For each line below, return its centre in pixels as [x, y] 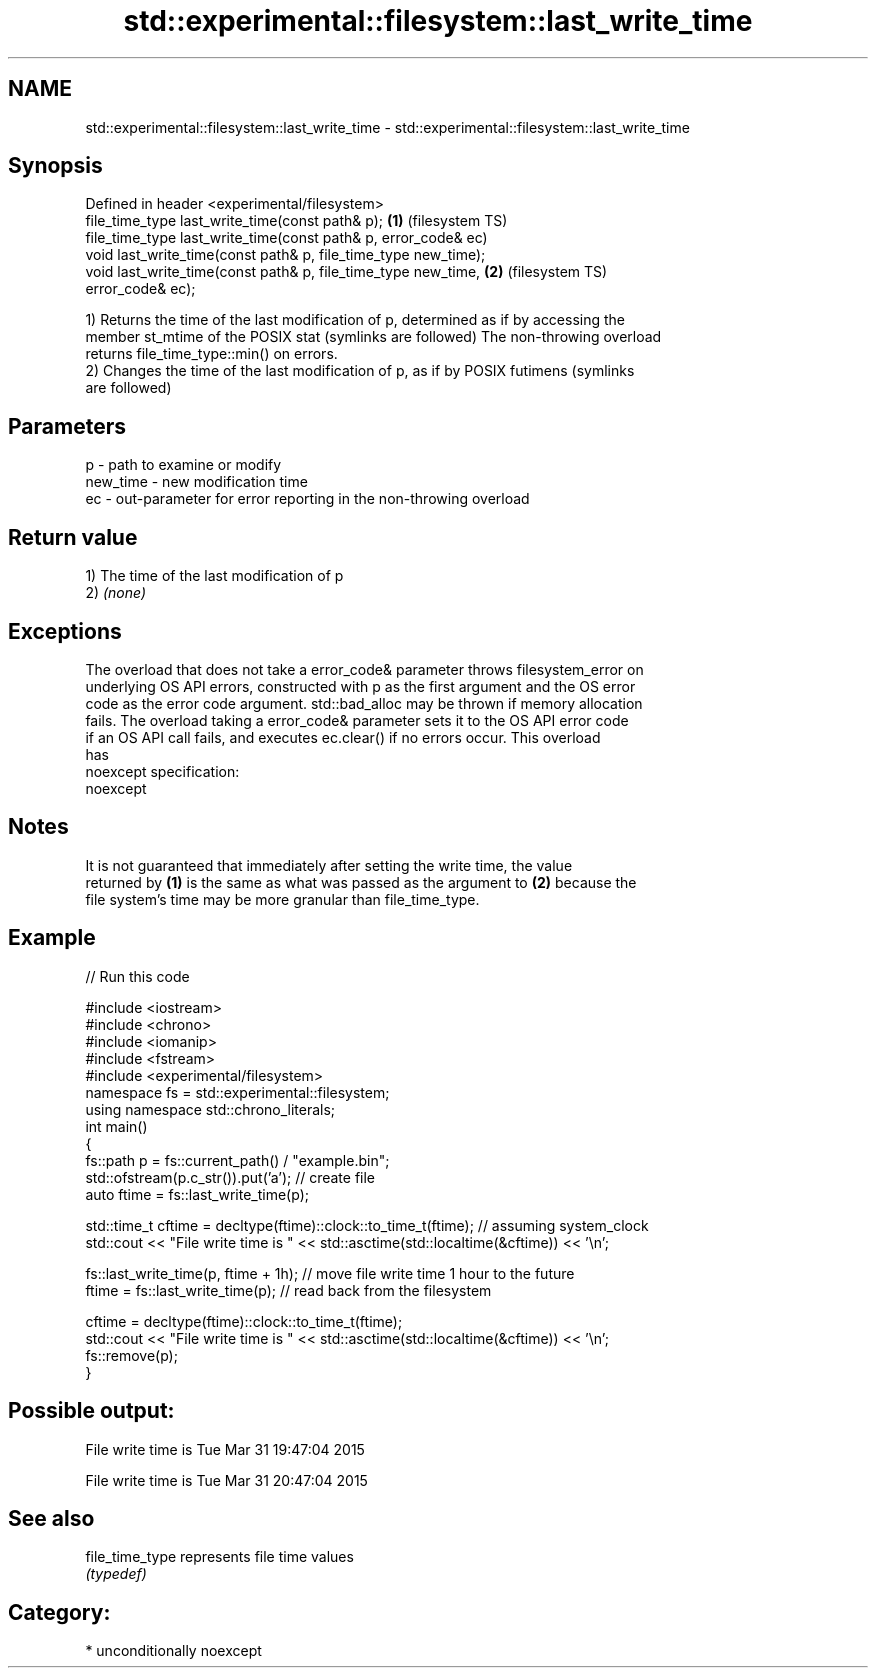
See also [51, 1518]
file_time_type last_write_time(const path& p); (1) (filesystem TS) [296, 221]
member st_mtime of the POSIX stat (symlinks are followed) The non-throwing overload [373, 337]
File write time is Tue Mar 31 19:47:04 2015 [225, 1449]
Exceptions [65, 631]
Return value [73, 537]
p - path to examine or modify [183, 465]
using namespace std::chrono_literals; [210, 1109]
